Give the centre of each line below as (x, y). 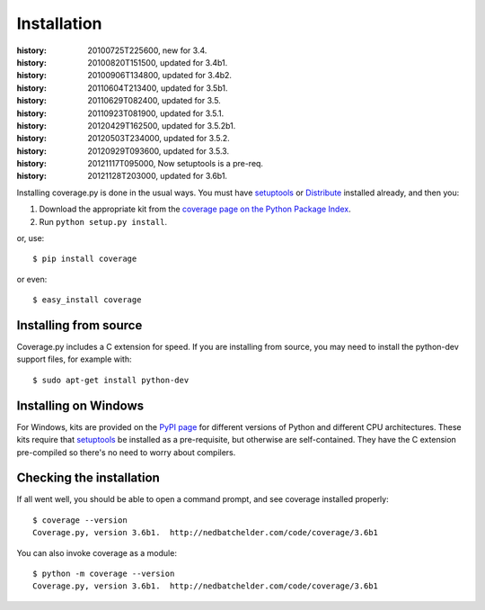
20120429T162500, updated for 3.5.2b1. (162, 125)
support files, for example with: (74, 359)
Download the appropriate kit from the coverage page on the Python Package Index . (195, 209)
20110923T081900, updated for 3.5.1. (156, 113)
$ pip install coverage (85, 259)
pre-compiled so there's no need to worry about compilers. (126, 452)
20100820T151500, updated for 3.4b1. (158, 62)
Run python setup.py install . (103, 221)
